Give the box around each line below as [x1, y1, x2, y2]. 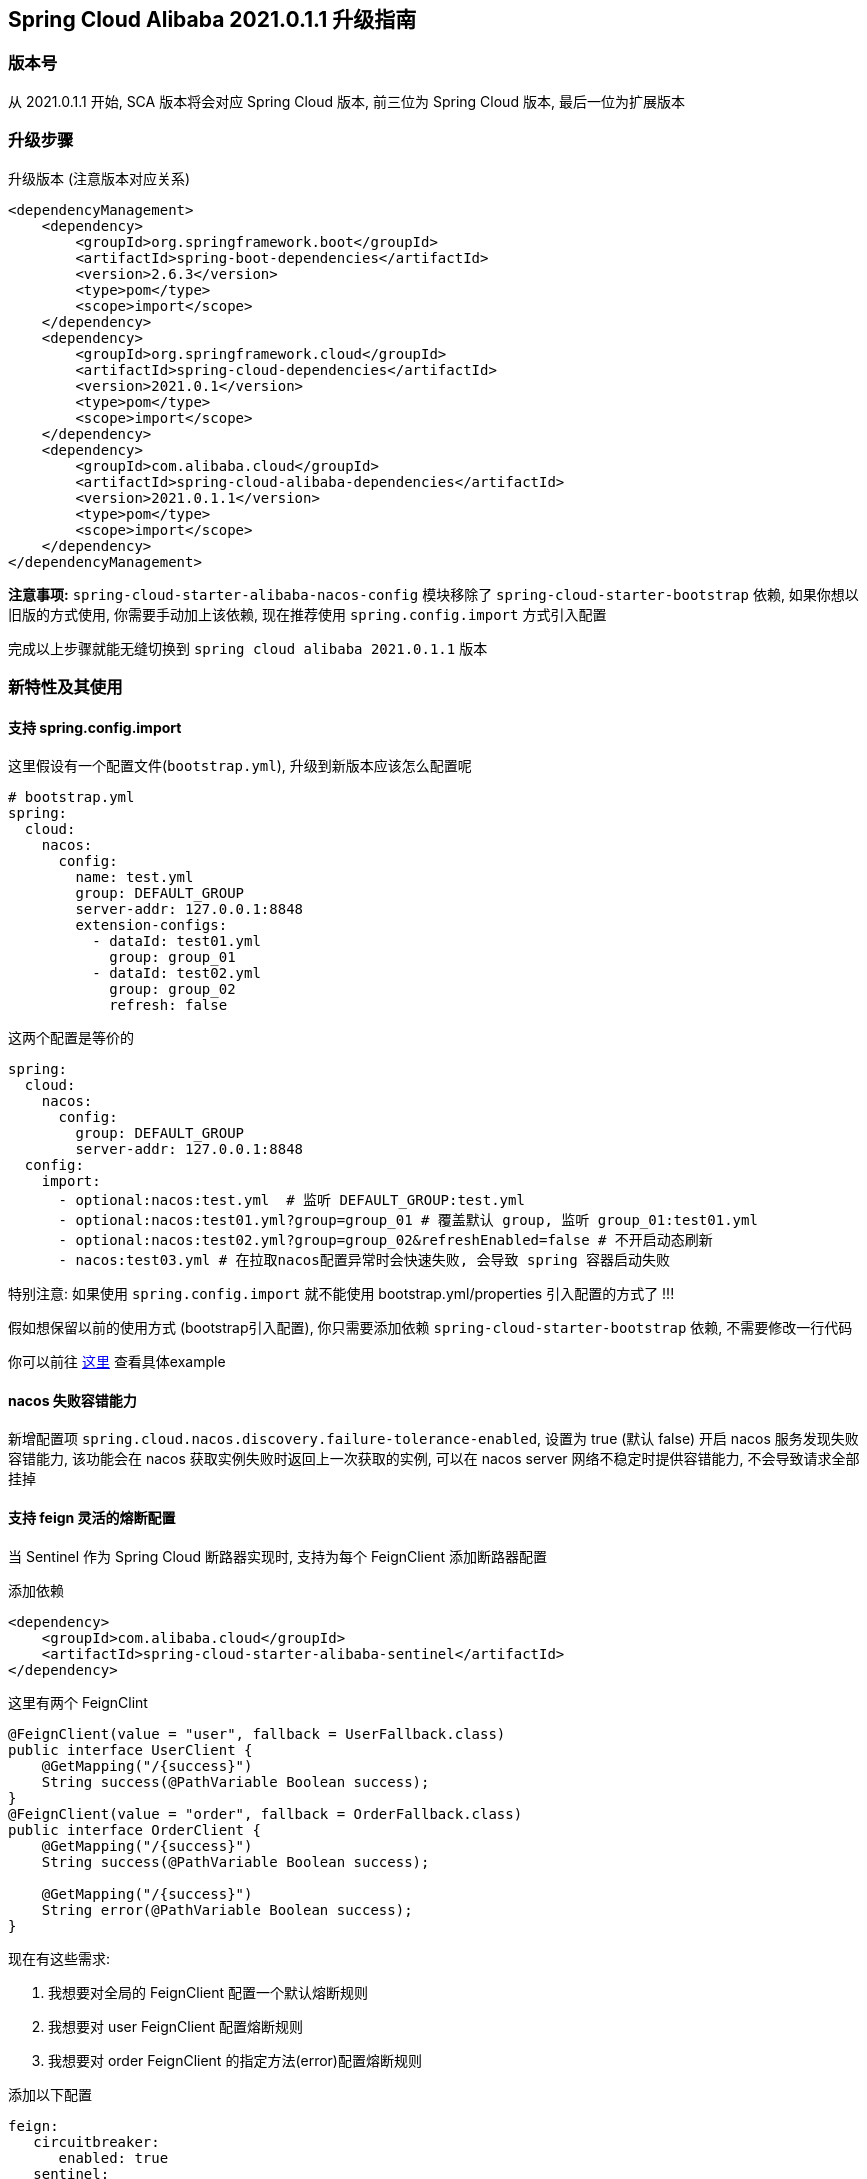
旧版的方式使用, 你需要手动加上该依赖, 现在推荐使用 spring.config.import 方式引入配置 [8, 605, 607, 623]
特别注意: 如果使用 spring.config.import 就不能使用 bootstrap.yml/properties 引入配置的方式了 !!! [8, 1285, 675, 1303]
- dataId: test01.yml [92, 933, 261, 950]
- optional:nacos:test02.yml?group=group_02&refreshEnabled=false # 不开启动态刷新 [58, 1232, 713, 1249]
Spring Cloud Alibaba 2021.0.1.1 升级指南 [8, 7, 417, 32]
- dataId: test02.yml [92, 965, 261, 982]
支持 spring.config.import [8, 718, 182, 736]
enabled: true [58, 2149, 169, 2166]
